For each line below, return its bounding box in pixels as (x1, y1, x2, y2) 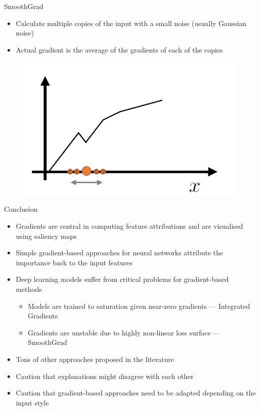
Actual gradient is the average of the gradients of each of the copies (16, 44, 223, 55)
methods (16, 284, 42, 294)
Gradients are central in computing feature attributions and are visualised (16, 221, 243, 231)
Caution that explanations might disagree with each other (16, 370, 194, 381)
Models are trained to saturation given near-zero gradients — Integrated (28, 300, 250, 311)
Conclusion (4, 204, 38, 214)
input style (16, 397, 49, 407)
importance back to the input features (16, 257, 133, 267)
